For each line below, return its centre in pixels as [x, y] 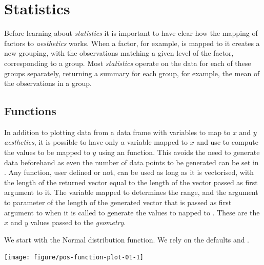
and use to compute [227, 142]
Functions [30, 111]
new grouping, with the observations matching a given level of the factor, [119, 53]
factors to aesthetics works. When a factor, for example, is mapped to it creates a [132, 43]
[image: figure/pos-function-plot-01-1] [74, 258]
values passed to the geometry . [78, 222]
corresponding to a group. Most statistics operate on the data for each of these [128, 63]
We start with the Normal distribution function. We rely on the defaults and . [127, 239]
